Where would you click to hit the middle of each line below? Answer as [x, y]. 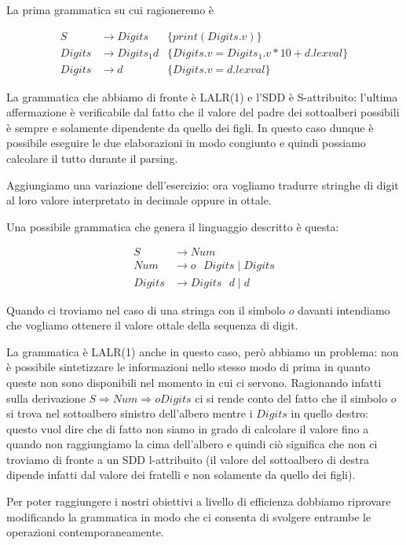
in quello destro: [330, 413]
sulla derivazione [46, 398]
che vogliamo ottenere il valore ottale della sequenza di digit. [152, 325]
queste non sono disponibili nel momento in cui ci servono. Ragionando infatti [194, 382]
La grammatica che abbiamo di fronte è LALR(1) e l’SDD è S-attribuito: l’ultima [202, 96]
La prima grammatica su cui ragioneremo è [110, 9]
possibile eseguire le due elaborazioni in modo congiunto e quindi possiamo [186, 143]
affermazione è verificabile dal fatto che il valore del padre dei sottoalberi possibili [203, 112]
